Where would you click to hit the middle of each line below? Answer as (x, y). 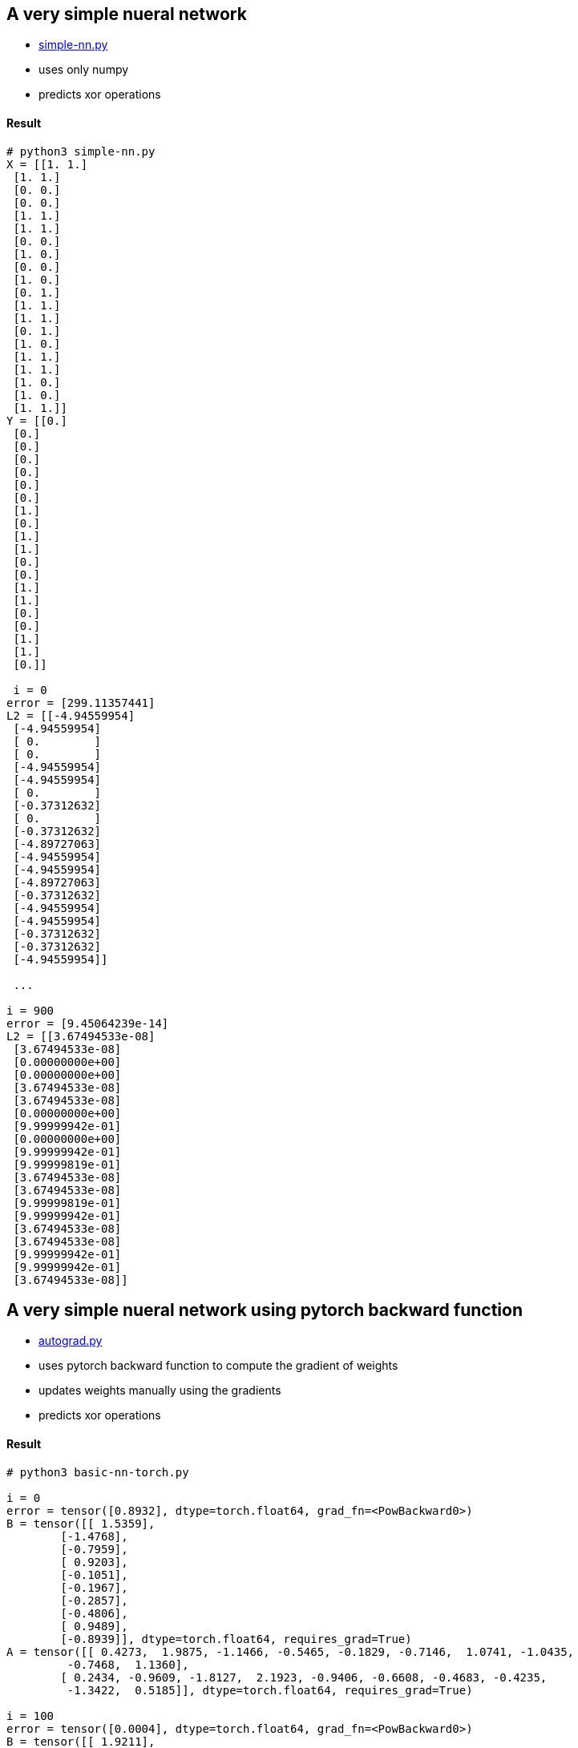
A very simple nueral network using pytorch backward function (265, 1310)
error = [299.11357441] (81, 702)
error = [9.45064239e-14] (88, 1023)
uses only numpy (84, 70)
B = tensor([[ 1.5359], (81, 1523)
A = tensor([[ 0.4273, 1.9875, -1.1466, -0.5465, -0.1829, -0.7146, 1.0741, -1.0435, (291, 1651)
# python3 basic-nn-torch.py (98, 1472)
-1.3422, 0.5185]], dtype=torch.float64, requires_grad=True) (270, 1690)
